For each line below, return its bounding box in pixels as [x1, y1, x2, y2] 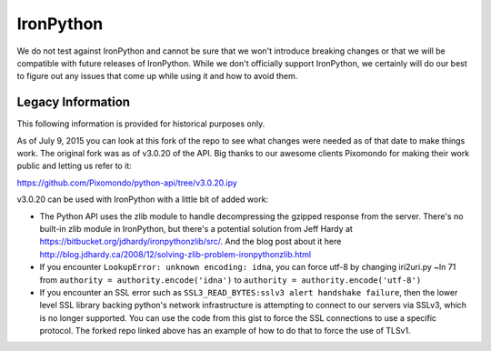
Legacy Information [16, 95, 131, 110]
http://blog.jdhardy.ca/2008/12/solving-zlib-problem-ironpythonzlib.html [39, 248, 312, 259]
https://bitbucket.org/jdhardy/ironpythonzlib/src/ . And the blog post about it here [39, 236, 342, 247]
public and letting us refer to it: [16, 160, 132, 172]
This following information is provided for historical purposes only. [16, 118, 266, 129]
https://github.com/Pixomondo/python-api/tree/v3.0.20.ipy [16, 177, 238, 188]
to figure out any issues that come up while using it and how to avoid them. [16, 71, 298, 82]
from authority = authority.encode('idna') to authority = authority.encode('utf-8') [39, 274, 422, 286]
